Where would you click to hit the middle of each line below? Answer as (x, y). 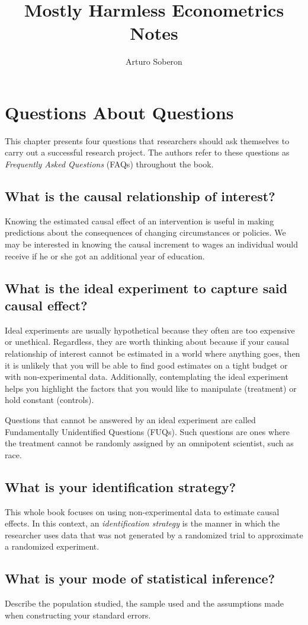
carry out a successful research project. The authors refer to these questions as (147, 152)
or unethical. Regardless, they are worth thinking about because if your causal (147, 342)
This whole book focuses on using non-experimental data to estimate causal (142, 511)
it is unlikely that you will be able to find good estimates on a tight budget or (146, 365)
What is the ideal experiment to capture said (146, 288)
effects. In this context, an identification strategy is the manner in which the (142, 523)
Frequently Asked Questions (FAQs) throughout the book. (109, 164)
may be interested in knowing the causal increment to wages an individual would (151, 244)
